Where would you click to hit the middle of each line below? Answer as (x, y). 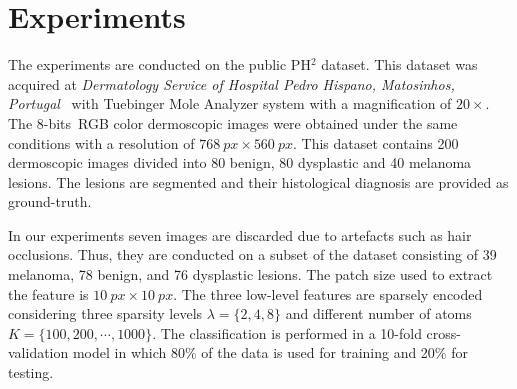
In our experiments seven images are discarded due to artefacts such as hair (240, 234)
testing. (31, 372)
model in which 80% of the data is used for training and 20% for (270, 352)
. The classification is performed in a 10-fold (287, 332)
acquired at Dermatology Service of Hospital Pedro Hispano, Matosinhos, (231, 83)
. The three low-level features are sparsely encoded (328, 293)
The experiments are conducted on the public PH (159, 64)
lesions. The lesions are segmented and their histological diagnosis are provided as (258, 181)
